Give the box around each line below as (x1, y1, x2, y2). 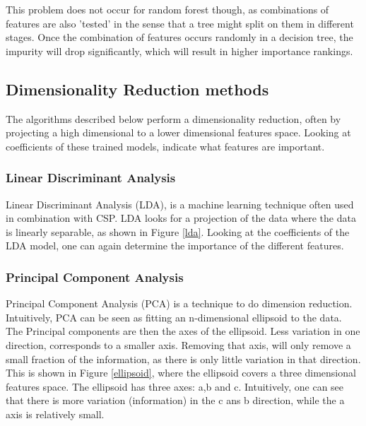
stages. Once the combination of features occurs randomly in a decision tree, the (6, 30, 353, 45)
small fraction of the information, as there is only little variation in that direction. (6, 351, 361, 366)
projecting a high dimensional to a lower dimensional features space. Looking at (6, 125, 351, 140)
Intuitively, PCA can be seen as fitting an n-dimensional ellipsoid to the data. (6, 309, 342, 324)
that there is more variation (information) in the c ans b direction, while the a (6, 393, 345, 408)
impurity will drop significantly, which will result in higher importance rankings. (6, 43, 353, 58)
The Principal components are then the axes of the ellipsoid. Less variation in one (6, 324, 360, 338)
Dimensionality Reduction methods (6, 78, 269, 100)
